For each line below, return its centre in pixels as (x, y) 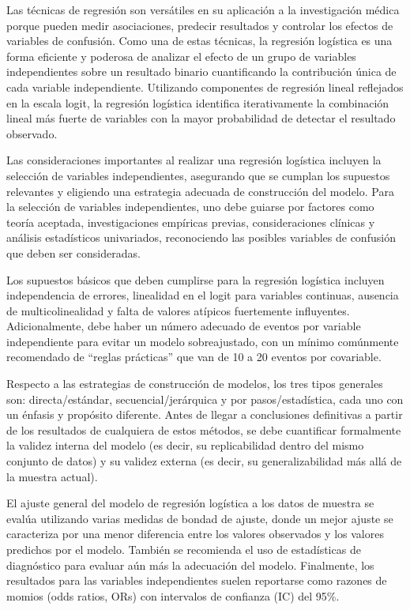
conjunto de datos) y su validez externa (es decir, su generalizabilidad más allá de (204, 461)
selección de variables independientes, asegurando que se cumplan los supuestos (198, 175)
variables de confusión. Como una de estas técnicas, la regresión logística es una (199, 41)
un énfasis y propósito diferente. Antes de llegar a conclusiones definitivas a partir (205, 414)
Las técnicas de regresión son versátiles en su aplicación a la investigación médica (203, 9)
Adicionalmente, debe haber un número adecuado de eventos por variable (184, 326)
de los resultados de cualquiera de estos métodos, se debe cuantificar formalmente (204, 429)
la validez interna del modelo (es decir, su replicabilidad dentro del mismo (185, 445)
